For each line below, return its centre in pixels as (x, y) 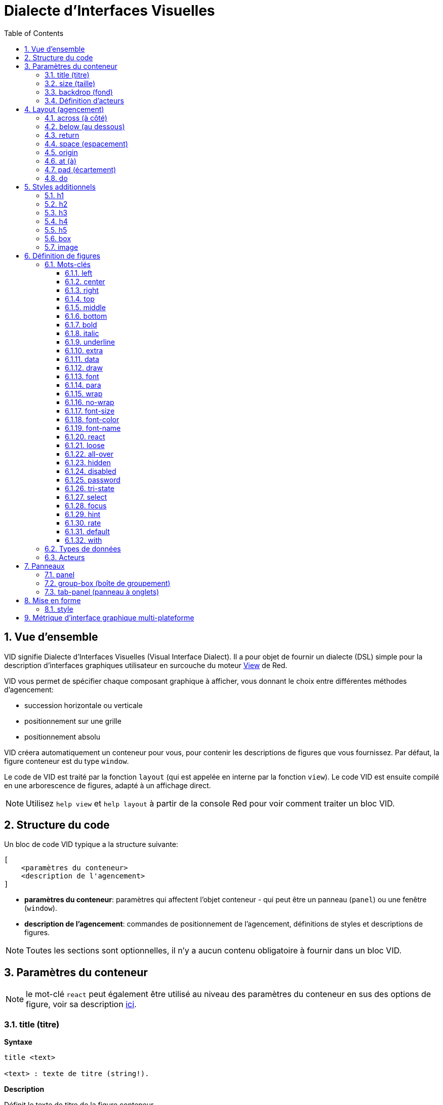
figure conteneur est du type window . (67, 761)
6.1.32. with (84, 540)
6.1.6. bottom (86, 316)
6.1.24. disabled (91, 471)
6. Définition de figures (62, 255)
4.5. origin (61, 152)
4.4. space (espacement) (86, 143)
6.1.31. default (87, 531)
